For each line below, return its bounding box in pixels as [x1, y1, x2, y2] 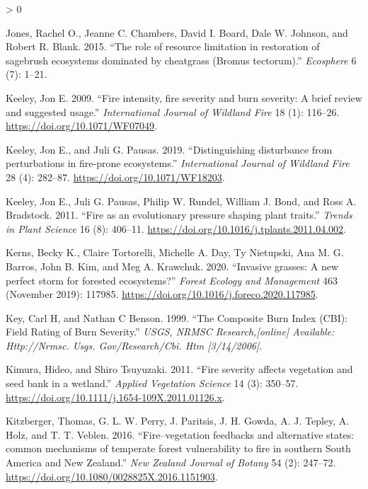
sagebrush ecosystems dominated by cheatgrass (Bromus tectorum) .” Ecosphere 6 [6, 52, 357, 67]
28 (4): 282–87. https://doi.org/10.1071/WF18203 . [6, 169, 225, 184]
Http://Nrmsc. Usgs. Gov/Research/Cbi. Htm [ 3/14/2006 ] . [6, 338, 263, 352]
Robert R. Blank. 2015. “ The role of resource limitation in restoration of [6, 39, 320, 54]
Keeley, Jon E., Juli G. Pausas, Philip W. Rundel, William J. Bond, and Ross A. [6, 193, 357, 208]
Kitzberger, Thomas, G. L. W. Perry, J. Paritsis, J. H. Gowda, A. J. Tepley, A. [6, 413, 350, 428]
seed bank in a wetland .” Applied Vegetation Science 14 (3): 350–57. [6, 376, 299, 391]
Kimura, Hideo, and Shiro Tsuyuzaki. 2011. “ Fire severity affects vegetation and [6, 362, 353, 376]
